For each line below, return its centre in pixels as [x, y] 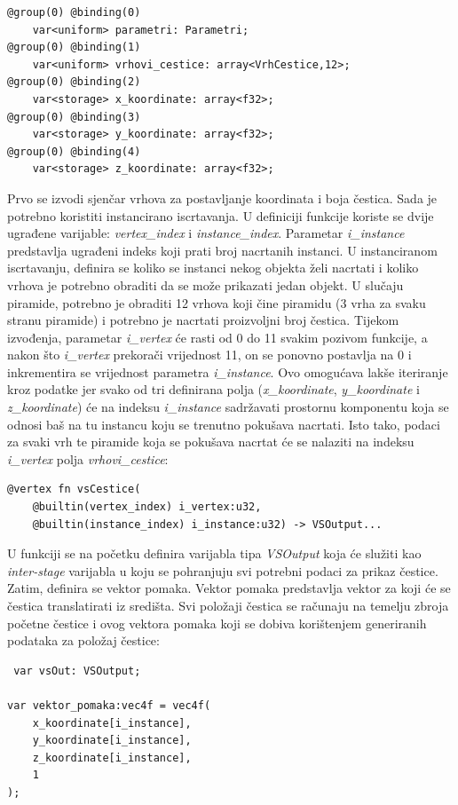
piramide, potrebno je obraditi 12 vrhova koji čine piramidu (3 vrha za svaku [217, 302]
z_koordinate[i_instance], [112, 758]
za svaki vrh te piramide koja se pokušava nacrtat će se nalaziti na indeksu [211, 442]
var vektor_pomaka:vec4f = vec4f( [109, 705]
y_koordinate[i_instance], [112, 741]
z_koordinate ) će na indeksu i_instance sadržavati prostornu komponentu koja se [228, 407]
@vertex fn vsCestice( [74, 489]
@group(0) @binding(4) [74, 151]
